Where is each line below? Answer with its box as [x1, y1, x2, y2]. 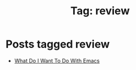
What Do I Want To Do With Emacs [14, 57, 100, 64]
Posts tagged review [5, 37, 110, 51]
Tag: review [70, 4, 130, 18]
